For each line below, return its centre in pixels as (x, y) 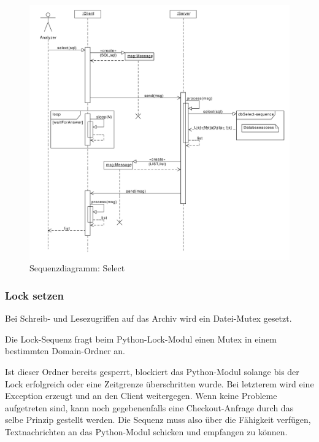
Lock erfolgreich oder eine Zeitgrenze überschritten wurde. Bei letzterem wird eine (159, 383)
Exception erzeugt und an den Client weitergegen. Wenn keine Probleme (141, 396)
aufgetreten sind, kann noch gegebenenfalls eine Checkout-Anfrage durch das (149, 407)
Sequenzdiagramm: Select (77, 268)
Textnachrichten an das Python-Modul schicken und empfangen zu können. (146, 432)
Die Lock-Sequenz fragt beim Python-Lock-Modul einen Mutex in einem (141, 339)
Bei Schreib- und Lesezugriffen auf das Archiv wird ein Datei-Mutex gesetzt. (148, 318)
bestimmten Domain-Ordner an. (65, 351)
